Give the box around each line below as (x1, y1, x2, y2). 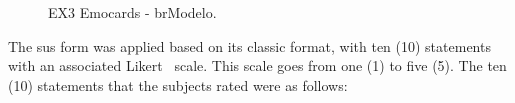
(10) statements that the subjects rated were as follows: (8, 74, 348, 95)
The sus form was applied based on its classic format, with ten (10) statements (8, 35, 491, 56)
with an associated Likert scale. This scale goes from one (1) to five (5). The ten (8, 55, 507, 76)
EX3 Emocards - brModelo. (48, 2, 217, 22)
